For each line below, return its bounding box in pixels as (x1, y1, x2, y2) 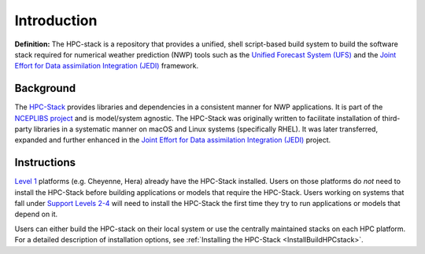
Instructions (14, 156, 76, 169)
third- (382, 113, 401, 123)
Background (14, 82, 76, 95)
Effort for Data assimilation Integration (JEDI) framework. (14, 61, 199, 71)
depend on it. (14, 209, 58, 219)
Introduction (14, 12, 98, 29)
